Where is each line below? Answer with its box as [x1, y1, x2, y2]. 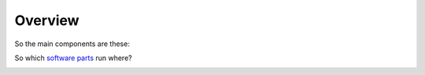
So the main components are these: [14, 39, 130, 48]
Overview [14, 12, 79, 29]
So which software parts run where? [14, 53, 133, 62]
